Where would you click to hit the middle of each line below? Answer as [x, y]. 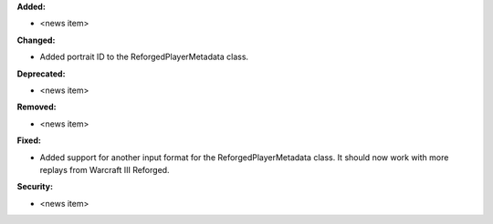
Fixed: [29, 140]
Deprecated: [41, 74]
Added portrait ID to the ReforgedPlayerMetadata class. [144, 57]
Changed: [36, 40]
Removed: [37, 107]
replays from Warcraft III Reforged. [105, 169]
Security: [35, 187]
